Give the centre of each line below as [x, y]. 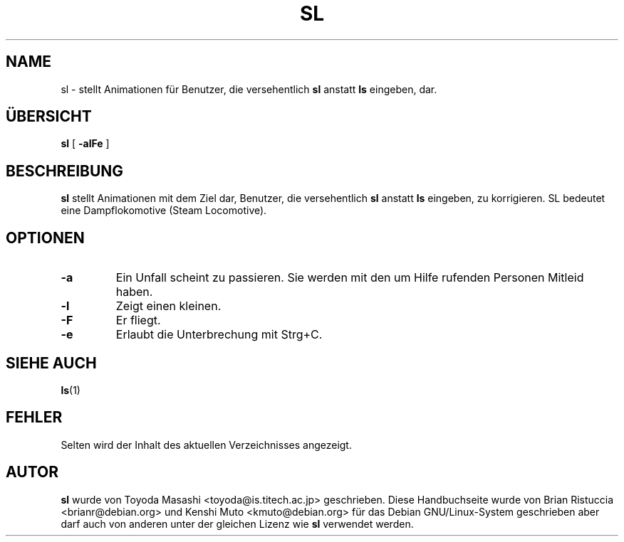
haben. [134, 292]
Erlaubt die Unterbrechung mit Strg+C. [219, 335]
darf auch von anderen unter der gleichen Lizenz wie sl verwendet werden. [237, 524]
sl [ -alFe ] [85, 144]
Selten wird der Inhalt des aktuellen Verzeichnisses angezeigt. [206, 445]
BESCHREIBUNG [65, 171]
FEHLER [34, 418]
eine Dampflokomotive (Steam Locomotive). [164, 211]
